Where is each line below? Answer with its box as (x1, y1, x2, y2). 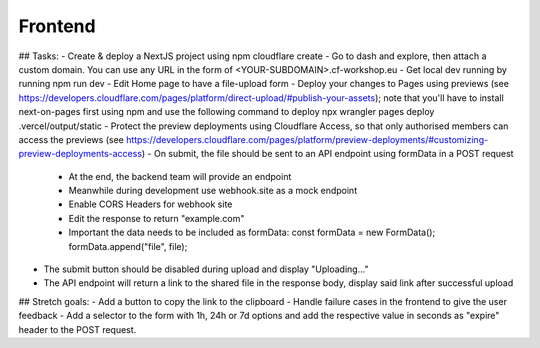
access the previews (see (18, 133, 124, 145)
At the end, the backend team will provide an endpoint (68, 170, 292, 182)
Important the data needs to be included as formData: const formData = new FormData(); (68, 226, 436, 239)
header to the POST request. (18, 323, 137, 335)
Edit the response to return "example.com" (68, 212, 245, 224)
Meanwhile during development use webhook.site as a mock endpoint (68, 185, 358, 197)
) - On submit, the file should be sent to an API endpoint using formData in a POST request (141, 148, 514, 160)
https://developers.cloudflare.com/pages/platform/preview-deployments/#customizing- (125, 133, 489, 145)
